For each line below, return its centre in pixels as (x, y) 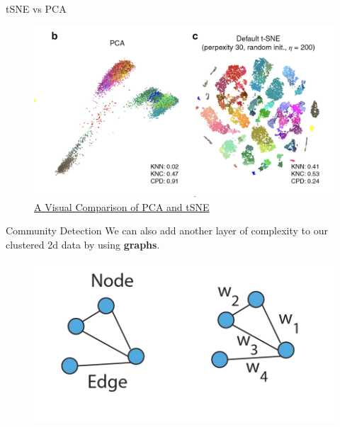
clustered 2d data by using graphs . (83, 244)
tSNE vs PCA (36, 8)
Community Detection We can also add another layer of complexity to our (167, 230)
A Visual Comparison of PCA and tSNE (122, 206)
